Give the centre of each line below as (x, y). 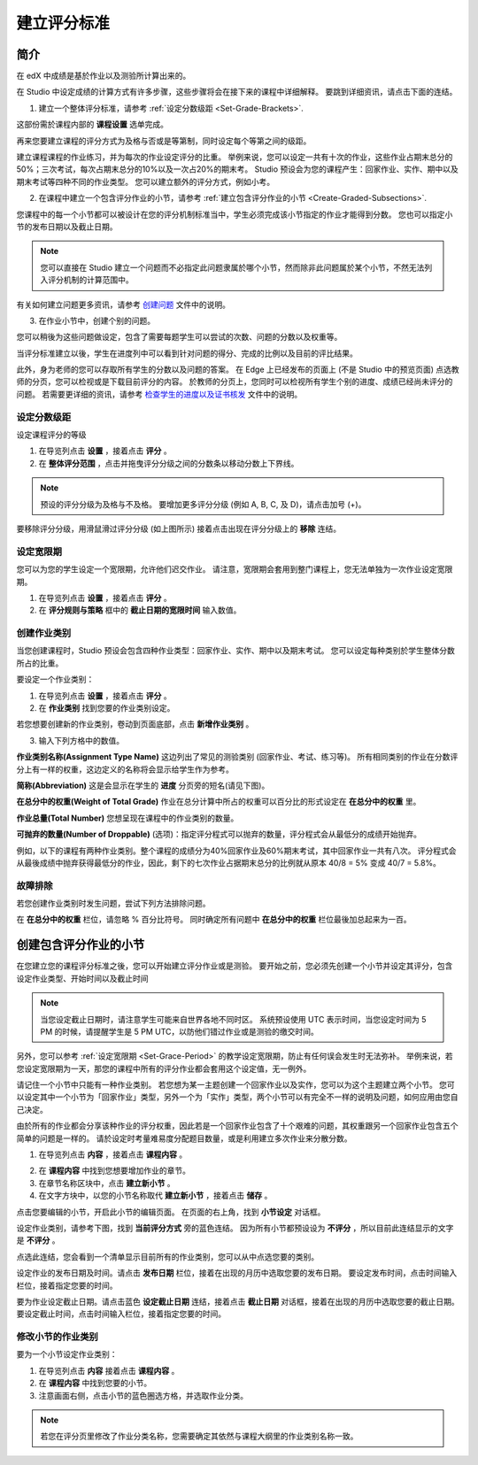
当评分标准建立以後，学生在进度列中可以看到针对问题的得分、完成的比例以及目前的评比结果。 (187, 353)
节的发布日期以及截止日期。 (67, 227)
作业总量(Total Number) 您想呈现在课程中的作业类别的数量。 (127, 818)
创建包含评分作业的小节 (81, 945)
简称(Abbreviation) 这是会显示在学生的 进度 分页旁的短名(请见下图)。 (143, 785)
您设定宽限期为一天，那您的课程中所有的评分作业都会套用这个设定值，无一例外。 (164, 1068)
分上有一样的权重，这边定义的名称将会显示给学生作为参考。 (125, 769)
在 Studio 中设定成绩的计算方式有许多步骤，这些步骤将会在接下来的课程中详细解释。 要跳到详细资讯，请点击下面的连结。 (237, 92)
